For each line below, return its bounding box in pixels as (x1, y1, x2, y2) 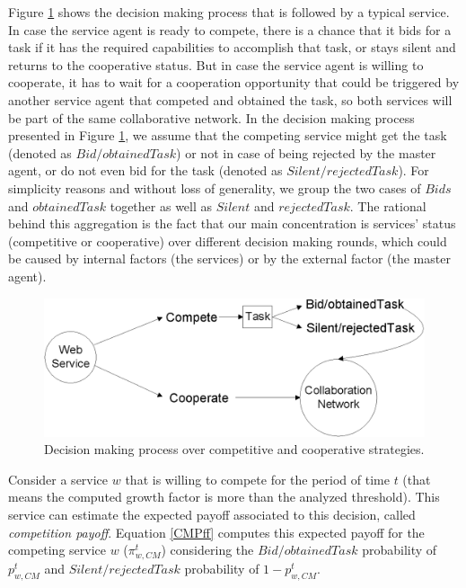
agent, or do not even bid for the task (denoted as (8, 161, 283, 180)
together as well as (110, 196, 213, 215)
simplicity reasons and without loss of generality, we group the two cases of (8, 178, 421, 197)
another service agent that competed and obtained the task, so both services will (8, 90, 453, 109)
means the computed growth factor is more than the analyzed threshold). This (8, 487, 440, 506)
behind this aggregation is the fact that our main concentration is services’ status (8, 214, 456, 233)
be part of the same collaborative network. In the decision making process (8, 108, 415, 127)
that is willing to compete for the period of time (125, 469, 390, 488)
